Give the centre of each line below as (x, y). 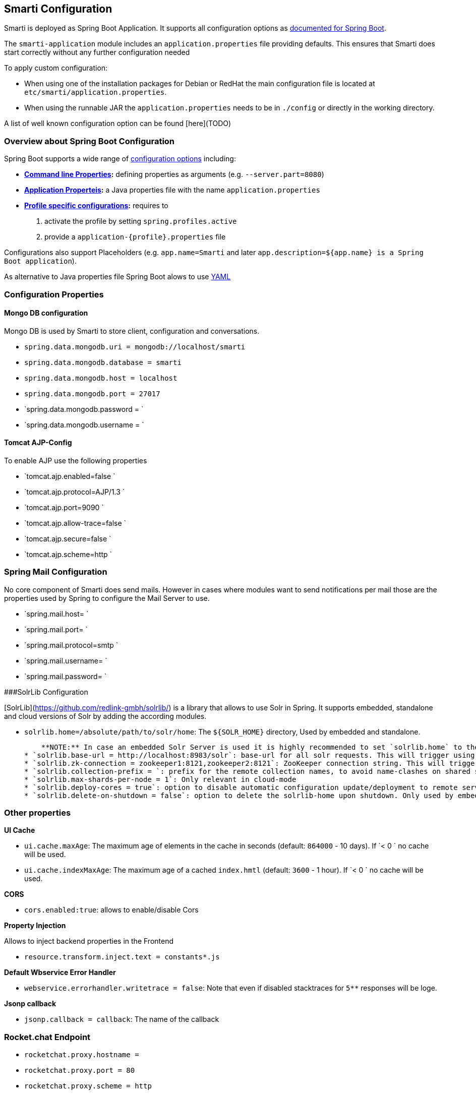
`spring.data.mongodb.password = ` (84, 409)
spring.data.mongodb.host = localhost (101, 378)
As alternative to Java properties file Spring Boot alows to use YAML (117, 277)
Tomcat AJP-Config (38, 443)
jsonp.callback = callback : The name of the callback (122, 1019)
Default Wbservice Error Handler (60, 973)
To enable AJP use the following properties (76, 460)
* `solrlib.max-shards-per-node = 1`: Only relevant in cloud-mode (160, 779)
